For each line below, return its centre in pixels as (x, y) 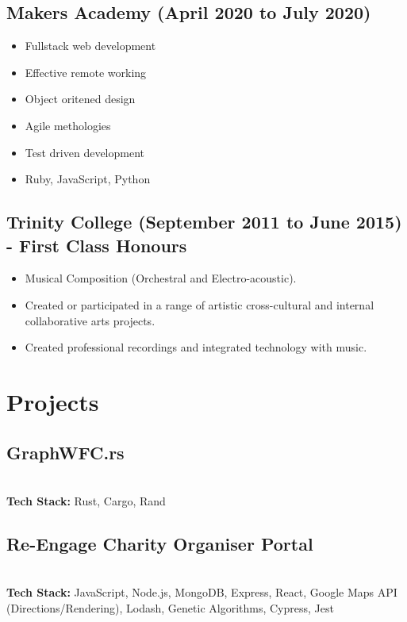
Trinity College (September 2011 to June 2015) (204, 222)
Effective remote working (86, 72)
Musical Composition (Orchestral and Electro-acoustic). (161, 278)
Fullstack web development (90, 46)
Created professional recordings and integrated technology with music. (196, 347)
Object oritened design (80, 99)
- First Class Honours (97, 245)
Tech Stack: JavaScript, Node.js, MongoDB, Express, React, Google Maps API (202, 592)
